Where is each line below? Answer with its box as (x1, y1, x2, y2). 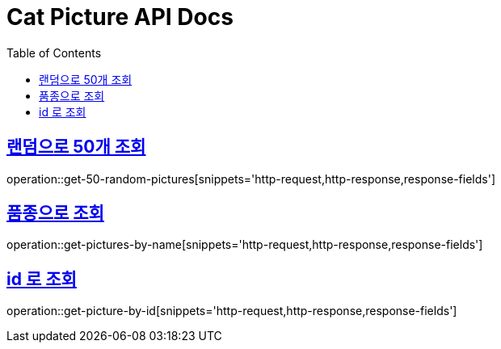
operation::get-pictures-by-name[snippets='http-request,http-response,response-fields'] (6, 238, 483, 252)
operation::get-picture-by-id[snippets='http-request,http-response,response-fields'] (6, 304, 457, 318)
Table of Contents (6, 45, 102, 60)
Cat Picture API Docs (6, 3, 234, 31)
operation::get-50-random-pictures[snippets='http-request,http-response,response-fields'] (6, 171, 496, 186)
